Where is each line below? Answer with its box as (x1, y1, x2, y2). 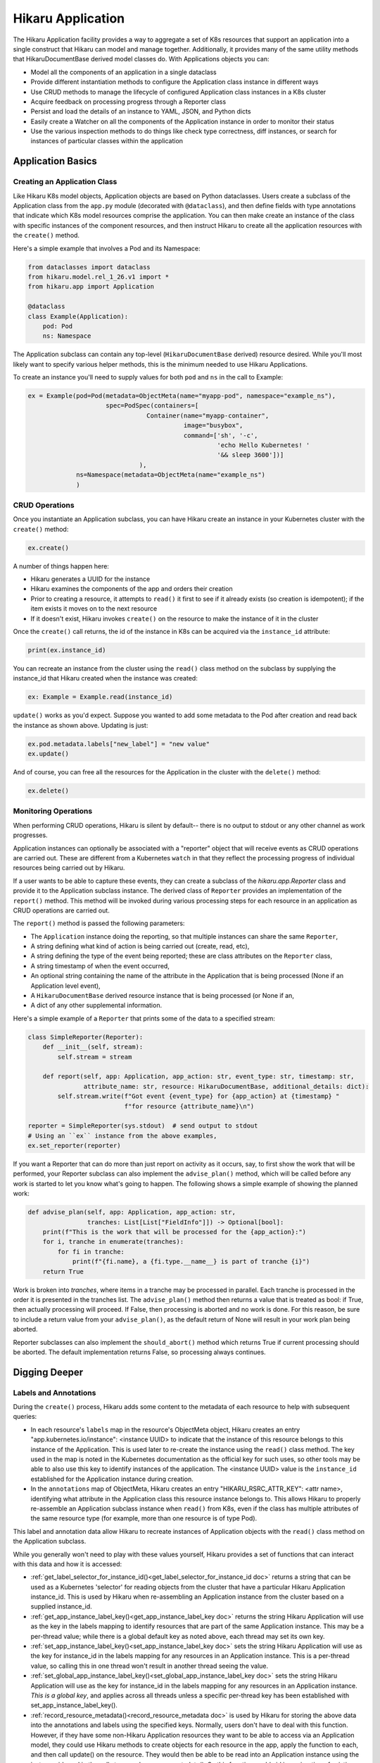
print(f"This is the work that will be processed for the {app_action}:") (42, 1228, 306, 1236)
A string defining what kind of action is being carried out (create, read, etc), (30, 942, 250, 951)
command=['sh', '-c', (183, 431, 258, 439)
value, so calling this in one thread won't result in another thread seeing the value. (30, 1661, 269, 1670)
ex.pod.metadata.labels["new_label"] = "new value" (27, 740, 210, 748)
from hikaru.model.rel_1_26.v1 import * (27, 272, 169, 281)
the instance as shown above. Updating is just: (13, 721, 148, 729)
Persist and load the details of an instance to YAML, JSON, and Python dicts (30, 107, 251, 116)
